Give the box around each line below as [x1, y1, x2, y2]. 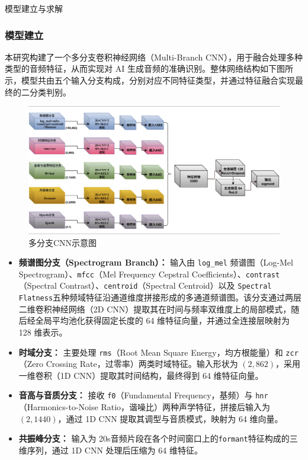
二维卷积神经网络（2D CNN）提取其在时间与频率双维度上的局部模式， [18, 302, 291, 315]
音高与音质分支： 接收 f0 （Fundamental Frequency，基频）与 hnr [18, 389, 268, 401]
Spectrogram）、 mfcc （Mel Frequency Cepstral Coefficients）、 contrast [18, 267, 280, 280]
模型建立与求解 [5, 2, 63, 14]
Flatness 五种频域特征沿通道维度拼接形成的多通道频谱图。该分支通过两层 [18, 291, 302, 304]
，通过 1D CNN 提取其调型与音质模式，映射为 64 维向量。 [57, 412, 283, 424]
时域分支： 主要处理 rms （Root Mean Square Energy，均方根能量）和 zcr [18, 346, 299, 358]
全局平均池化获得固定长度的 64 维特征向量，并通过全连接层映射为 [35, 314, 290, 327]
